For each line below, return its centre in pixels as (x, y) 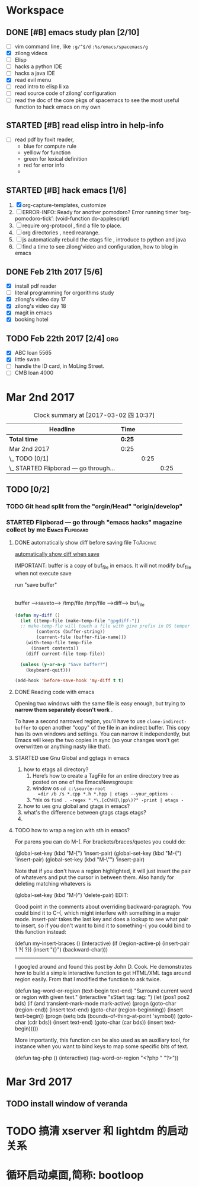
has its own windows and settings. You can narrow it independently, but (102, 734)
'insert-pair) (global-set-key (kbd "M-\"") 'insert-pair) (80, 860)
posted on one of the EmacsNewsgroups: (83, 782)
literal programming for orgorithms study (64, 293)
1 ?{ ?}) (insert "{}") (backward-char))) (61, 950)
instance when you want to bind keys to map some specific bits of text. (101, 1046)
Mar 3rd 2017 (39, 1082)
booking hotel (31, 319)
